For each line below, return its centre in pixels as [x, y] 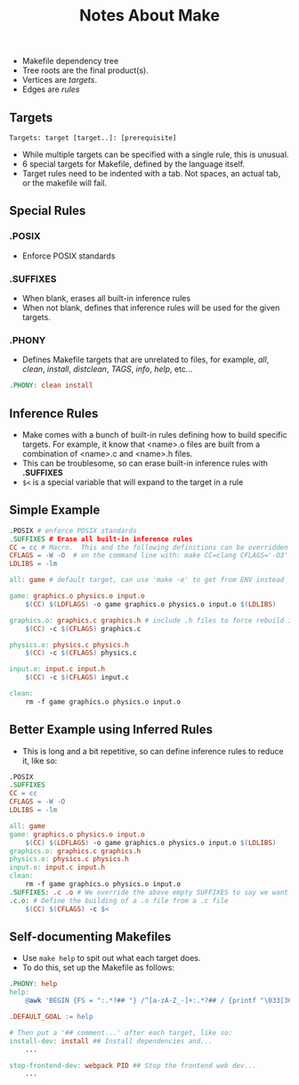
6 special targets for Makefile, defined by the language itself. [133, 164]
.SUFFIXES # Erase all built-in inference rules [101, 539]
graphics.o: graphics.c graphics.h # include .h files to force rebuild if [153, 621]
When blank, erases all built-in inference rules [106, 298]
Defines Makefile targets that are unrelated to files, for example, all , [145, 360]
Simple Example [55, 510]
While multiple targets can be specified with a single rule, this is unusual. [155, 154]
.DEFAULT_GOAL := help [51, 1017]
